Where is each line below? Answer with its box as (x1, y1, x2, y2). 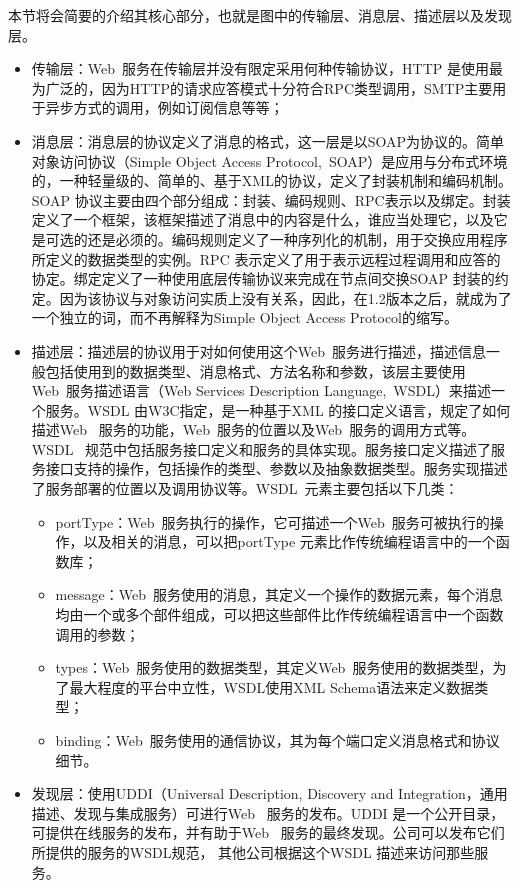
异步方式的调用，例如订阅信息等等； (45, 97, 284, 118)
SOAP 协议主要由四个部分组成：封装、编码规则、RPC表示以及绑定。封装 (31, 189, 511, 210)
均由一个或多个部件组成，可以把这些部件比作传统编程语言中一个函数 (55, 604, 504, 625)
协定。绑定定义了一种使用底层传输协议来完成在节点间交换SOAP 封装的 (31, 268, 495, 289)
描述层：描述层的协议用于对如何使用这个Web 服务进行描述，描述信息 (31, 340, 487, 361)
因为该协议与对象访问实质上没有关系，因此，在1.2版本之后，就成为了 (59, 287, 512, 308)
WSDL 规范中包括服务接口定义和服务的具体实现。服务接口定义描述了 (31, 438, 492, 459)
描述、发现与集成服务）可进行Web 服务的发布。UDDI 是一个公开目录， (31, 802, 505, 823)
